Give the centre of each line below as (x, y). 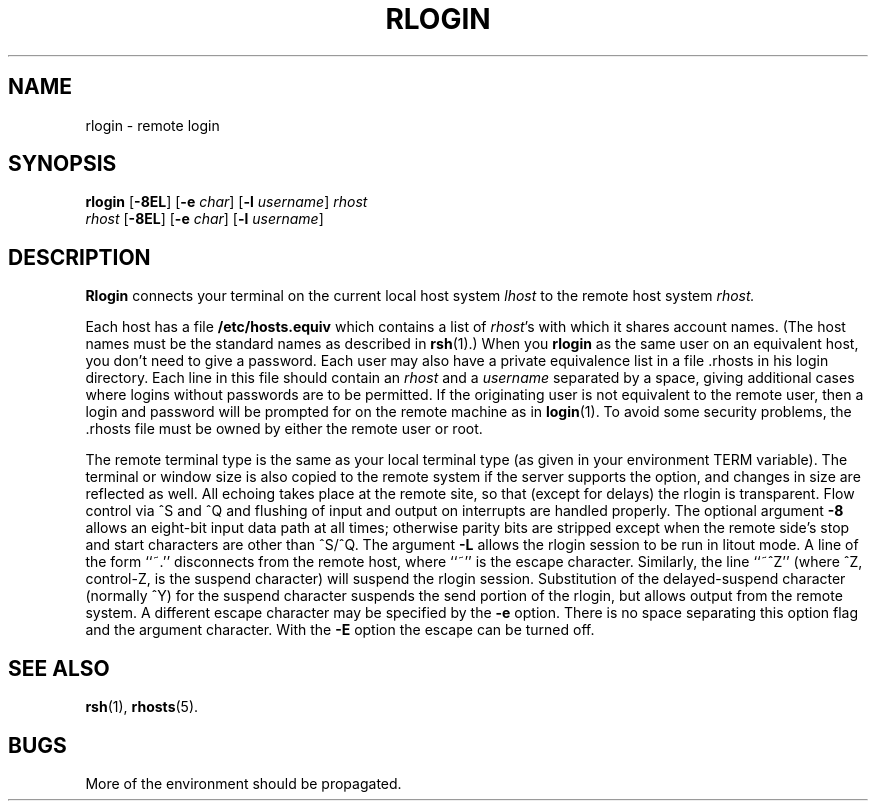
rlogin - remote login (152, 125)
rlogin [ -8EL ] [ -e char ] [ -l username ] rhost (226, 202)
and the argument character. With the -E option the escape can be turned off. (340, 630)
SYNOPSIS (62, 164)
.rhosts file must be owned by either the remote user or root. (284, 429)
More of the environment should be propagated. (243, 783)
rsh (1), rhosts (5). (142, 707)
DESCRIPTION (79, 257)
